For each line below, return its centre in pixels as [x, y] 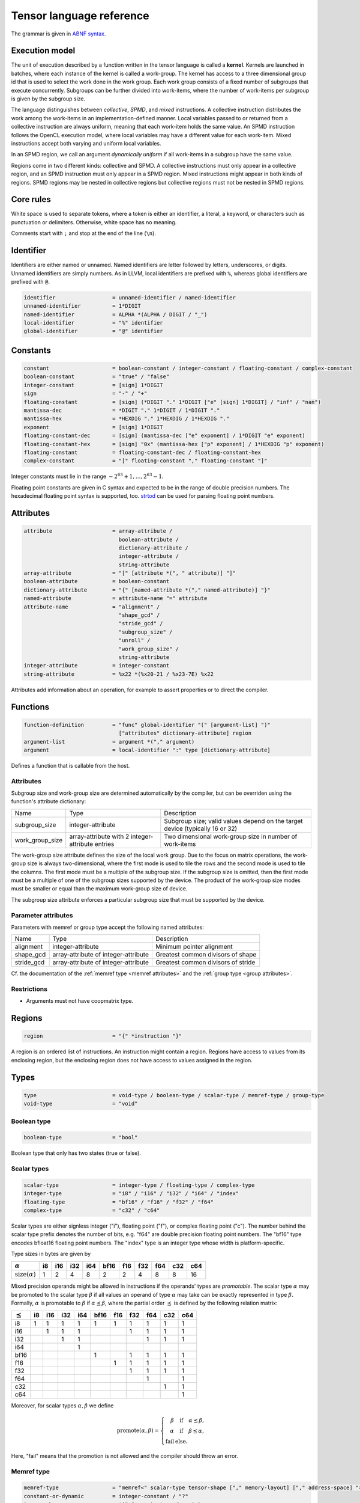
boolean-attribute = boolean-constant [97, 581]
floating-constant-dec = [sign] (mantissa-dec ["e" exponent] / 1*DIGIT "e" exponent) [164, 436]
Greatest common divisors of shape [206, 955]
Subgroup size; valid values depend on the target [233, 821]
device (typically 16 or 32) [201, 828]
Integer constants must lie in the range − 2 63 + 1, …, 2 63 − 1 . [87, 476]
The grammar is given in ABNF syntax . [58, 34]
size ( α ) [25, 1274]
